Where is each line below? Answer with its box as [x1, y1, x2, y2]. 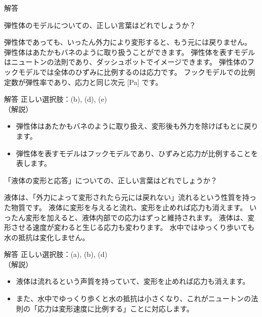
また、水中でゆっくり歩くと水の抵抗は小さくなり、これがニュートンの [16, 293, 251, 304]
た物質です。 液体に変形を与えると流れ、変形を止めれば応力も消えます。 [4, 201, 247, 212]
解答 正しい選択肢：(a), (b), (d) [4, 249, 108, 260]
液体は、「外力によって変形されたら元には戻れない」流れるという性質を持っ [4, 192, 256, 203]
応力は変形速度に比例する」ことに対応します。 [37, 303, 194, 313]
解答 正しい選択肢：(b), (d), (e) [4, 94, 107, 104]
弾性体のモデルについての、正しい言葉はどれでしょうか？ [4, 19, 196, 30]
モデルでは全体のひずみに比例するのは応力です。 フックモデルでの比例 [18, 66, 255, 77]
